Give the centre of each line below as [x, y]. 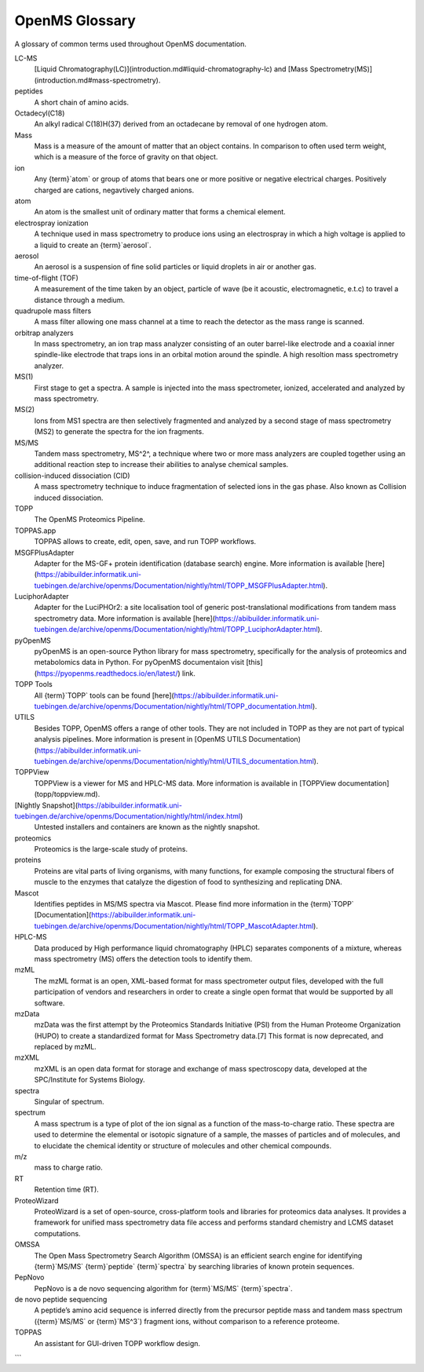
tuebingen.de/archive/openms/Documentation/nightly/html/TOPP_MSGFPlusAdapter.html [179, 586]
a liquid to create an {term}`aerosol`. [93, 245]
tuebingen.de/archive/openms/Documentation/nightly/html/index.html [128, 816]
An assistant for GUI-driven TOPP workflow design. [117, 1343]
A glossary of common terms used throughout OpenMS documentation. [130, 44]
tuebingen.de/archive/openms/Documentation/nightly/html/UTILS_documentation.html [174, 761]
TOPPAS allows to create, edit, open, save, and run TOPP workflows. [145, 542]
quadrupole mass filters [53, 311]
